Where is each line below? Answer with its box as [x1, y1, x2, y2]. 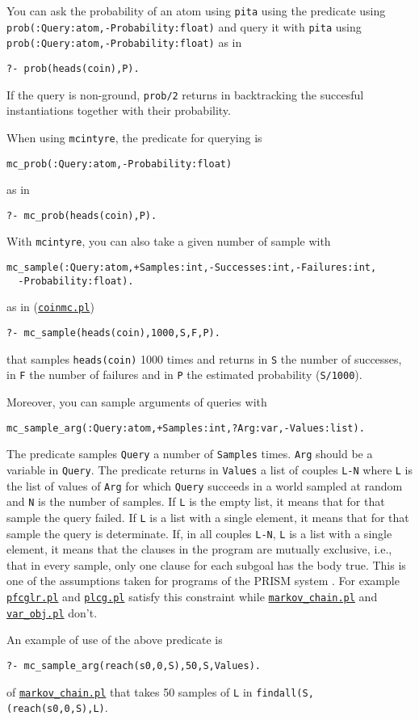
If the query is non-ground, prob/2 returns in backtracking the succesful [6, 86, 364, 103]
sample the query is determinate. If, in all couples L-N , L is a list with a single [6, 524, 392, 541]
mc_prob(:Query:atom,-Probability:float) [6, 158, 233, 170]
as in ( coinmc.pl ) [6, 298, 94, 315]
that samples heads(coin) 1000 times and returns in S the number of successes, [6, 350, 402, 367]
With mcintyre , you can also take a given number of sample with [6, 233, 331, 250]
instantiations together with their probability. [6, 102, 231, 119]
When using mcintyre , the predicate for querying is [6, 128, 262, 145]
